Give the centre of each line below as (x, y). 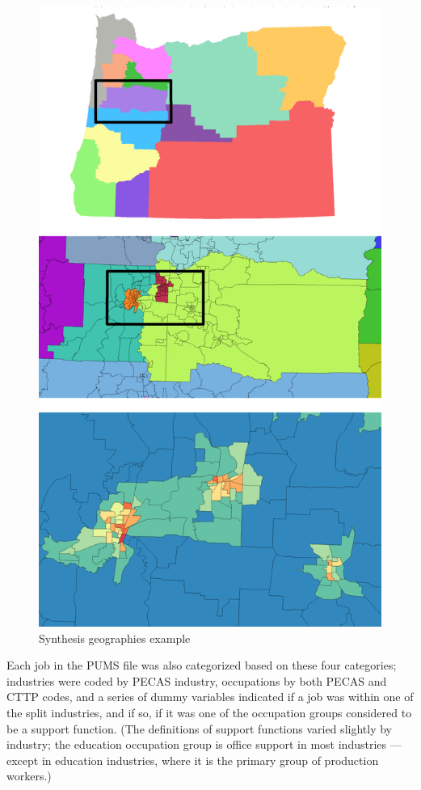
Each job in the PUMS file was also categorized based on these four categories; (202, 665)
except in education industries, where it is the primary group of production (193, 760)
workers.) (29, 776)
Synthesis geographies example (115, 638)
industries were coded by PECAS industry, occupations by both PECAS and (197, 680)
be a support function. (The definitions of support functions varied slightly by (199, 728)
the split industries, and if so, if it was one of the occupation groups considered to (209, 713)
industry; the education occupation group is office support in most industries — (204, 744)
